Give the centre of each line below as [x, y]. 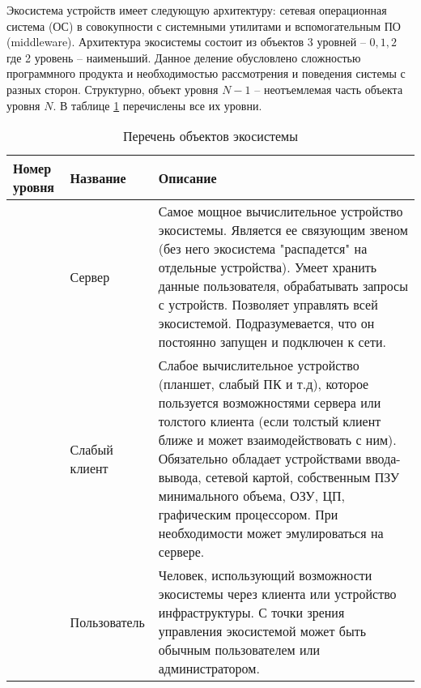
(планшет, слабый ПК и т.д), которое [264, 384]
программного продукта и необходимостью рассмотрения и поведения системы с [206, 73]
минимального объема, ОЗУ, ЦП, [252, 496]
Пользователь [107, 622]
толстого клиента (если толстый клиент [270, 421]
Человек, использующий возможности [265, 575]
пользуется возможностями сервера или [270, 403]
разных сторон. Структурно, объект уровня [113, 89]
